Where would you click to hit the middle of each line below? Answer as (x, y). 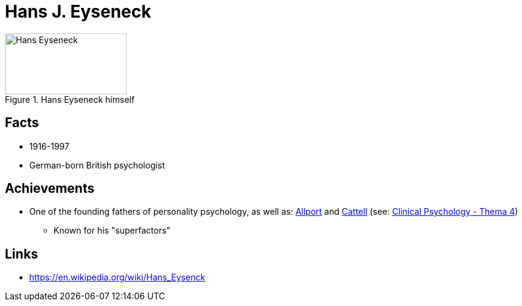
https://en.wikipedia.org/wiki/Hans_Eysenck (117, 277)
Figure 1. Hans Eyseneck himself (70, 99)
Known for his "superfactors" (112, 231)
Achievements (50, 189)
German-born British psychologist (97, 165)
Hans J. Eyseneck (78, 12)
